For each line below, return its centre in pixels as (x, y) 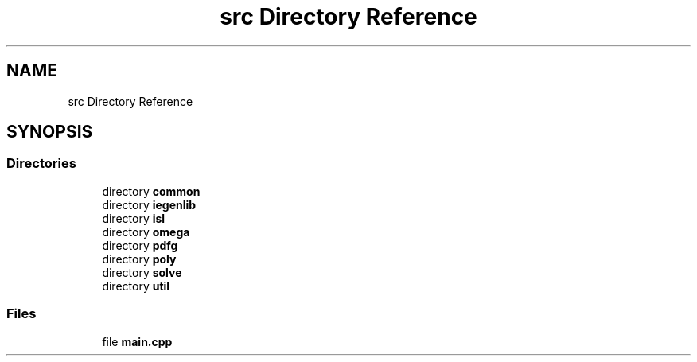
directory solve (142, 272)
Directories (41, 163)
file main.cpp (137, 341)
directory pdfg (140, 245)
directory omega (146, 232)
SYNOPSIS (50, 132)
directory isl (134, 218)
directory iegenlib (149, 204)
